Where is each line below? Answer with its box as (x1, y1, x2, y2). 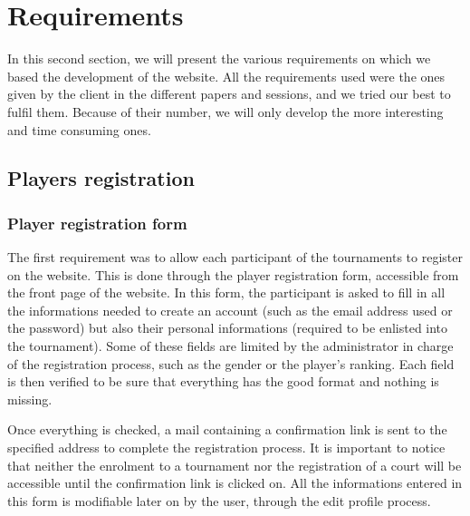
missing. (7, 389, 53, 408)
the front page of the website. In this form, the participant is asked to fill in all (7, 283, 446, 302)
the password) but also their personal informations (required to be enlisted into (7, 318, 448, 337)
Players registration (7, 164, 195, 192)
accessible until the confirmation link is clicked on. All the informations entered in (7, 473, 463, 492)
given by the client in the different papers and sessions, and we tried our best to (7, 84, 451, 103)
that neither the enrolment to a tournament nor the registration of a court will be (7, 455, 462, 474)
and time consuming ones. (7, 120, 151, 139)
